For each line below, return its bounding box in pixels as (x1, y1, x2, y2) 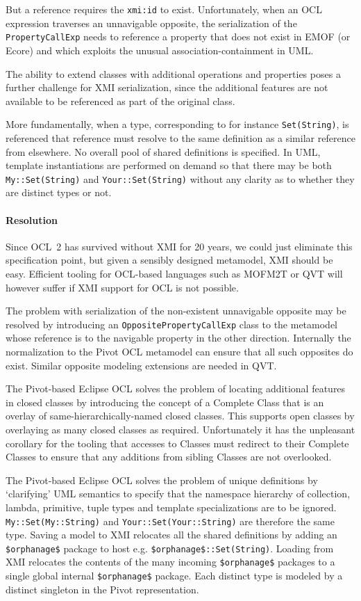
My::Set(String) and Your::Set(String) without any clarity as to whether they (6, 171, 355, 186)
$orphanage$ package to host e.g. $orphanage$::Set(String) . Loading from (6, 540, 334, 555)
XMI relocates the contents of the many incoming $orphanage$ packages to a (6, 554, 335, 569)
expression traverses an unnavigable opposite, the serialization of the (6, 15, 297, 30)
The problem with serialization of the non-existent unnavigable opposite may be (6, 303, 346, 318)
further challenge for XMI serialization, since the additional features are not (6, 80, 328, 95)
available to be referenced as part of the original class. (6, 93, 235, 108)
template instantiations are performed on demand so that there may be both (6, 158, 332, 173)
